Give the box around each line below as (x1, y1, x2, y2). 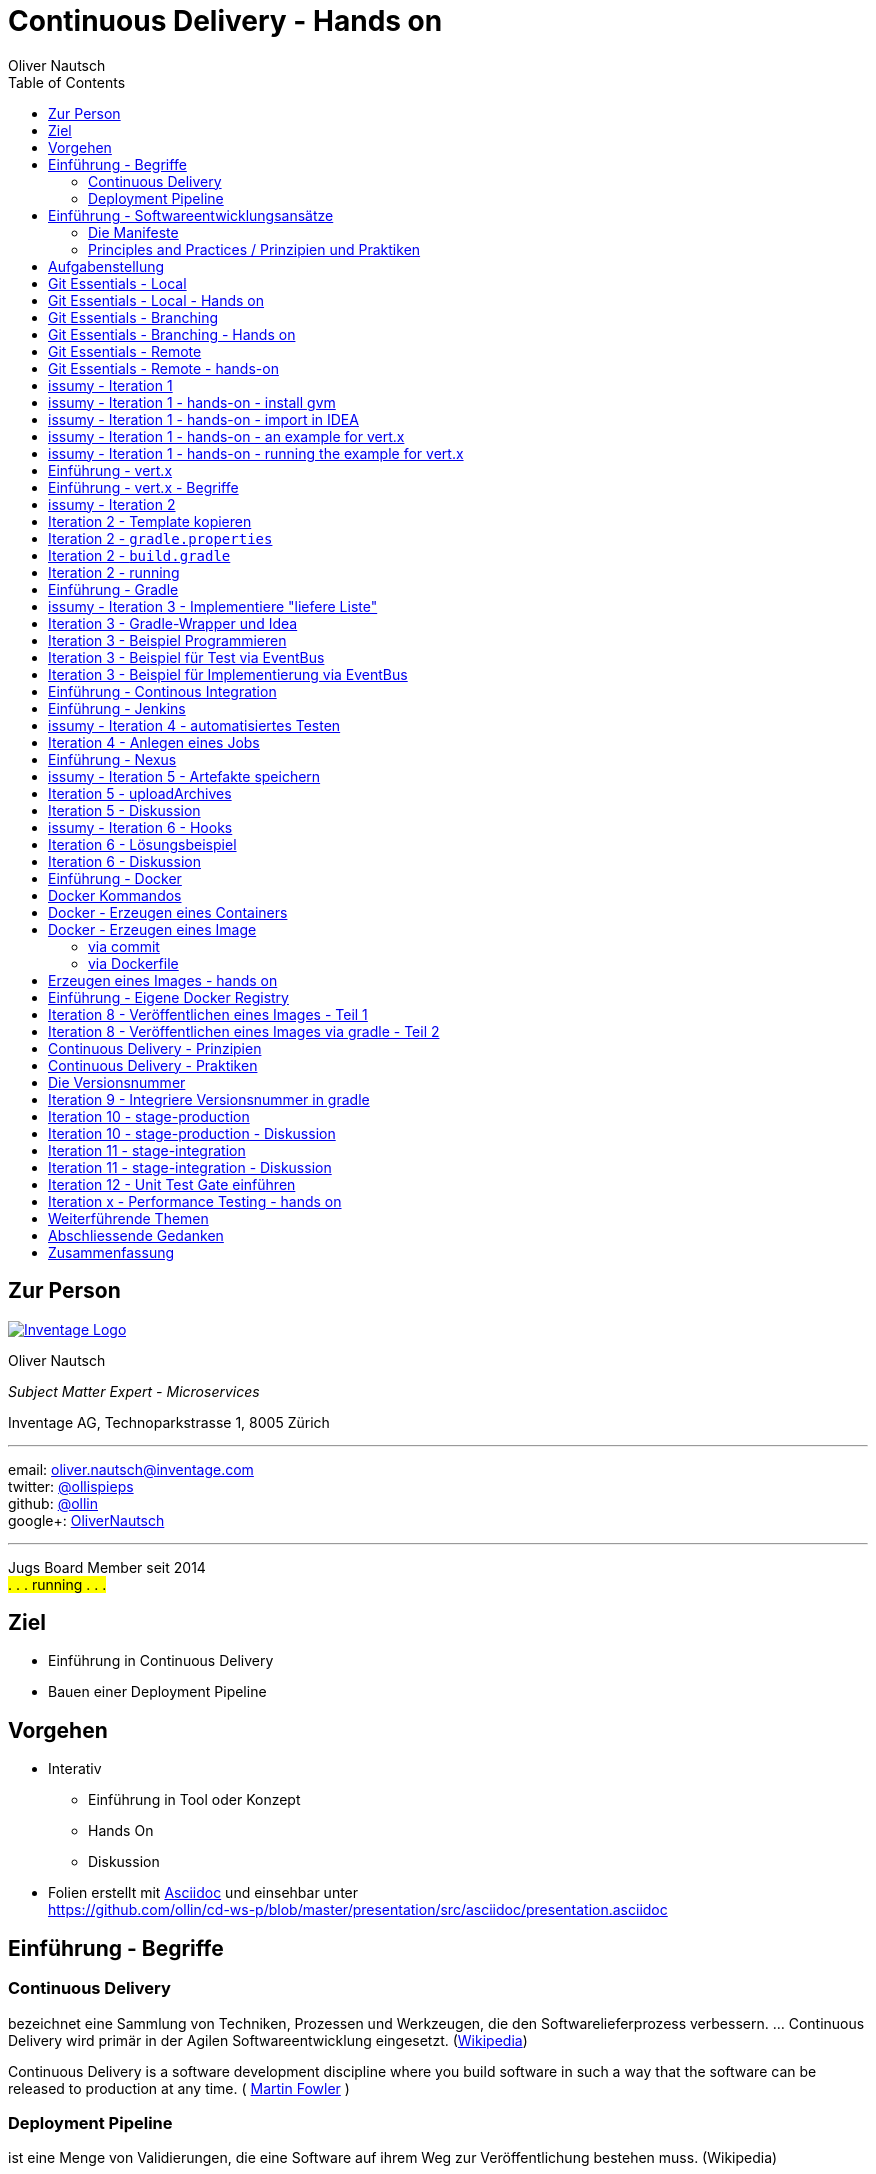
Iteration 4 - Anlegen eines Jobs (48, 733, 260, 751)
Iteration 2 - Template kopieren (48, 512, 252, 530)
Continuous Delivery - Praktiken (48, 1056, 258, 1074)
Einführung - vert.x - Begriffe (48, 478, 239, 496)
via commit (88, 937, 160, 955)
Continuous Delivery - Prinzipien (48, 1039, 262, 1057)
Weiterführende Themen (48, 1209, 209, 1227)
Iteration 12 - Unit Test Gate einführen (48, 1175, 296, 1193)
